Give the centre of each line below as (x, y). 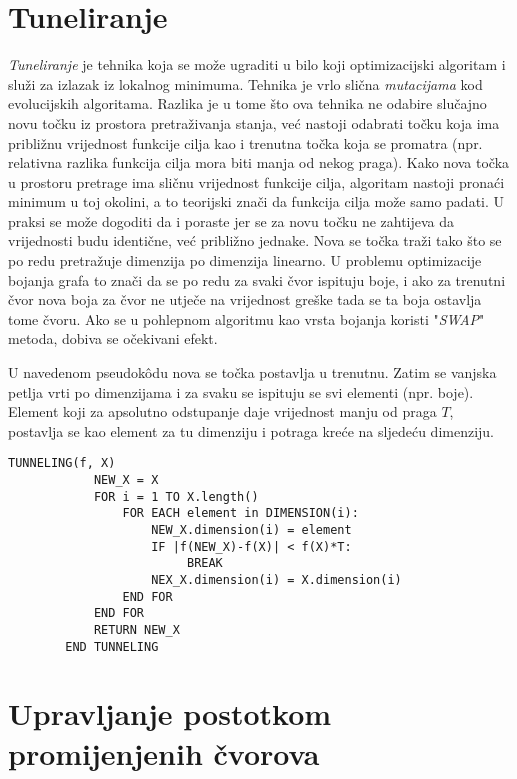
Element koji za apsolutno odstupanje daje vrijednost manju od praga (222, 411)
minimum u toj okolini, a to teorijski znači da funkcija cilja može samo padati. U (256, 201)
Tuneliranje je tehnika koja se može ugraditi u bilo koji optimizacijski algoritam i (257, 64)
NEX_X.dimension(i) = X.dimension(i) (276, 580)
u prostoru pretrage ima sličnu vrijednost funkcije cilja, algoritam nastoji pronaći (256, 181)
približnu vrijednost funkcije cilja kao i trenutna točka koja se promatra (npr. (245, 142)
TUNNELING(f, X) (62, 463)
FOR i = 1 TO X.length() (176, 496)
